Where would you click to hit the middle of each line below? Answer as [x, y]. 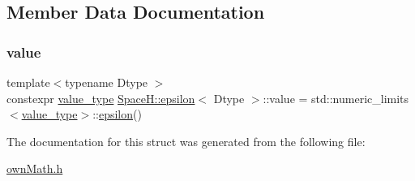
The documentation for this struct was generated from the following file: [186, 141]
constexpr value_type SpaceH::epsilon [101, 98]
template [28, 82]
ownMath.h [35, 168]
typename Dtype [107, 82]
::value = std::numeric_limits [336, 98]
